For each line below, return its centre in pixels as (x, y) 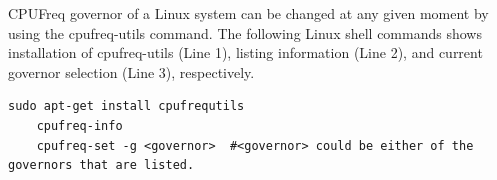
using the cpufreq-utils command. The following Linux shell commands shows (245, 32)
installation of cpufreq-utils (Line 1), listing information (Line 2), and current (245, 52)
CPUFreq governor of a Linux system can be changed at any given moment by (248, 13)
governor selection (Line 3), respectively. (131, 71)
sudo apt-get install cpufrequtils (126, 106)
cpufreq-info (79, 125)
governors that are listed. (101, 165)
